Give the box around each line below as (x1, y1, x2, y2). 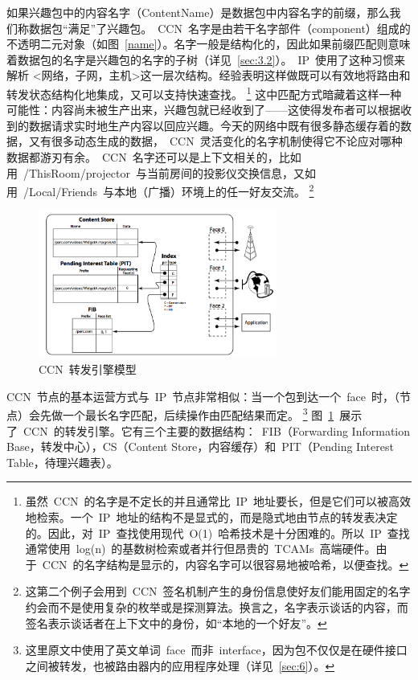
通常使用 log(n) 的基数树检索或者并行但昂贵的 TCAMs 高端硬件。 (25, 540, 376, 557)
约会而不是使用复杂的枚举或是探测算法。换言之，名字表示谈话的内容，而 (25, 598, 408, 615)
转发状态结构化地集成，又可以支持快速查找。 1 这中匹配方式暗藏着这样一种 (6, 83, 402, 102)
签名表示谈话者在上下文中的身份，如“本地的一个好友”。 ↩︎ (25, 614, 327, 631)
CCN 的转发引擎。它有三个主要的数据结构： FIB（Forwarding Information (23, 422, 411, 439)
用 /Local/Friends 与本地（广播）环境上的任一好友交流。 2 (6, 181, 314, 199)
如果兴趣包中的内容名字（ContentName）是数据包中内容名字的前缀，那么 (6, 4, 390, 20)
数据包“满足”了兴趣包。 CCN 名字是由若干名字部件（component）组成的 (28, 19, 411, 36)
